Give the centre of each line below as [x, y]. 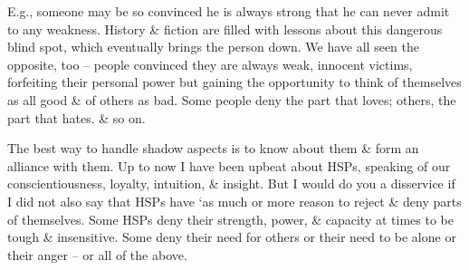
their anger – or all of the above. [97, 254]
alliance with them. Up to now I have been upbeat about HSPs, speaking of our [229, 165]
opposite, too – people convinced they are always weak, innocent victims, [210, 64]
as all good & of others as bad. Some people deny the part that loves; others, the [232, 99]
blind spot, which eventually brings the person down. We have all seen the [214, 47]
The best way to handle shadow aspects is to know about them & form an [213, 148]
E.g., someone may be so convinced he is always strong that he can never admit [229, 11]
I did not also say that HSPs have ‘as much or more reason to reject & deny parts [234, 201]
